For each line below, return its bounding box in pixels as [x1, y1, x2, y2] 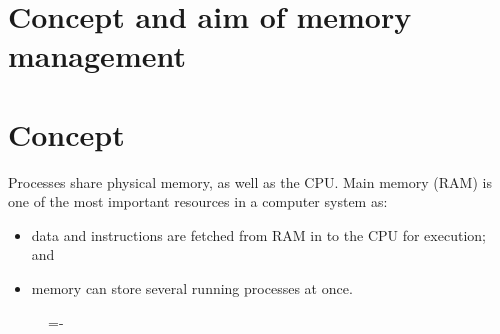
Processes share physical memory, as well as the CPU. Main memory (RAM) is [8, 171, 492, 192]
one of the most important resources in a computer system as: [8, 191, 388, 212]
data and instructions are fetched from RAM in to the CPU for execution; [31, 224, 486, 245]
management [8, 35, 186, 76]
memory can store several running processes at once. [31, 278, 353, 299]
